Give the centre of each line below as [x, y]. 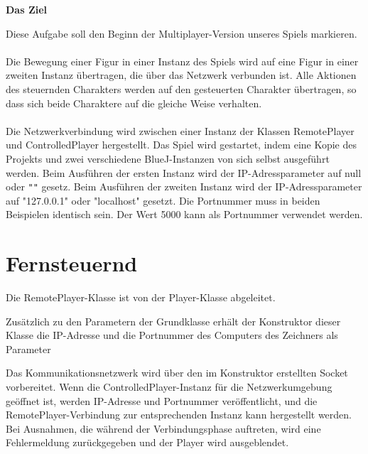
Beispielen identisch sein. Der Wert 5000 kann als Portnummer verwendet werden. [184, 214]
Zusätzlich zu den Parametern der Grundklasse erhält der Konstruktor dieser [173, 321]
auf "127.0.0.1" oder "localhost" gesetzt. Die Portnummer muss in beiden [163, 200]
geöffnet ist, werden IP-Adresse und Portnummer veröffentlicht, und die [162, 400]
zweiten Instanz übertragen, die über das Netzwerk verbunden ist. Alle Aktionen [181, 75]
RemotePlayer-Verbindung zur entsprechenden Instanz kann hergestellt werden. [179, 415]
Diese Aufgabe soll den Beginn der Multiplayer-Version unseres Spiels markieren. [182, 33]
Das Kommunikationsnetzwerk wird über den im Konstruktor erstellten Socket [177, 373]
